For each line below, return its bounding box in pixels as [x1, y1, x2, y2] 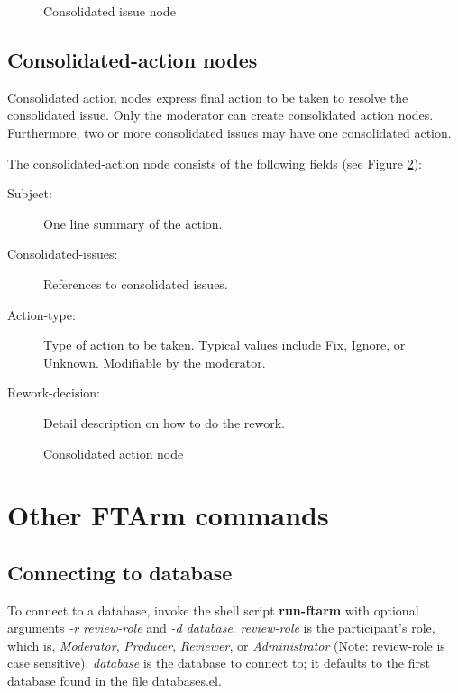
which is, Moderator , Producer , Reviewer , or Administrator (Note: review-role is [7, 635, 445, 654]
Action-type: [7, 305, 76, 324]
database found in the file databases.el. [7, 671, 222, 690]
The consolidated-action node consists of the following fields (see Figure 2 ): [7, 153, 422, 172]
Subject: [7, 184, 52, 203]
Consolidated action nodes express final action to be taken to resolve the [7, 87, 408, 106]
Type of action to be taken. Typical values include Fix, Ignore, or [43, 335, 406, 354]
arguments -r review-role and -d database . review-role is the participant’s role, [7, 618, 435, 637]
